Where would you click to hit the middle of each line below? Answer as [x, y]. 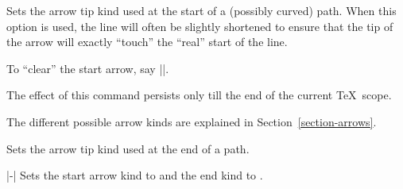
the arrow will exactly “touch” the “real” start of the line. [147, 42]
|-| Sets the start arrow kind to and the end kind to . [135, 175]
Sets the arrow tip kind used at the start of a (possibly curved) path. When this [201, 10]
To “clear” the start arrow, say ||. [88, 68]
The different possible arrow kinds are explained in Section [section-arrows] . [192, 121]
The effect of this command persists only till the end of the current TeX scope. [199, 95]
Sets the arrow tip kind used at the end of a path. [128, 148]
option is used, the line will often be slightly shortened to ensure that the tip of [200, 26]
